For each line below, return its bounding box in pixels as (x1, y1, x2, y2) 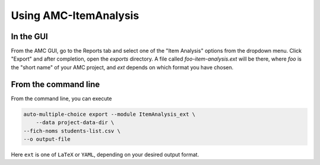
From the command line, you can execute (11, 95, 112, 102)
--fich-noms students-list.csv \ (23, 128, 121, 134)
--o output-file (23, 135, 71, 142)
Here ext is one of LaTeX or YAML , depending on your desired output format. (11, 151, 200, 158)
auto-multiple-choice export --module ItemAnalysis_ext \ (23, 110, 196, 118)
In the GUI (11, 31, 49, 42)
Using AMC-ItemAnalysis (11, 9, 139, 22)
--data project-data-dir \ (36, 119, 115, 126)
